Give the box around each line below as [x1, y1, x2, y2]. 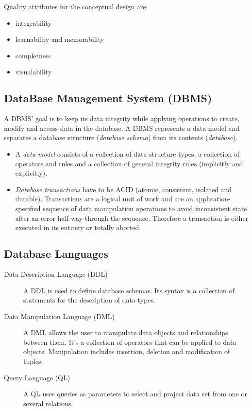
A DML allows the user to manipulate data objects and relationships [23, 327, 228, 338]
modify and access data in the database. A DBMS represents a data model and [4, 123, 240, 133]
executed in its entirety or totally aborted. [15, 222, 141, 232]
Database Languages [4, 246, 108, 261]
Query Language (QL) [4, 372, 70, 382]
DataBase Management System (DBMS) [4, 90, 212, 106]
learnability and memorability [15, 34, 104, 44]
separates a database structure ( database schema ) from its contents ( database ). [4, 132, 237, 143]
